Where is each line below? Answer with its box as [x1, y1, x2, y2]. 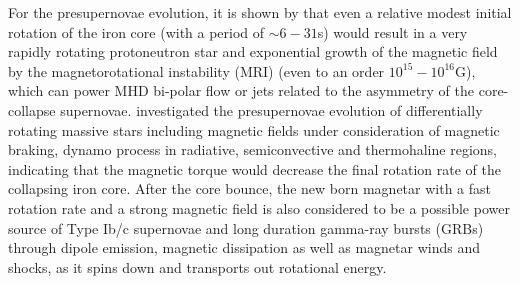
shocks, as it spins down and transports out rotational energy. [8, 256, 387, 277]
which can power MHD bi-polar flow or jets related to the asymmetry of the [8, 80, 475, 101]
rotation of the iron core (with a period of [8, 21, 265, 42]
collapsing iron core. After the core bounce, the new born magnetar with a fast [8, 178, 491, 199]
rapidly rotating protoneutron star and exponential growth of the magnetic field [8, 41, 498, 62]
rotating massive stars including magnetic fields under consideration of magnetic [8, 119, 500, 140]
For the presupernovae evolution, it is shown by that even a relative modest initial [8, 2, 512, 22]
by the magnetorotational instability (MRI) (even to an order [8, 60, 385, 81]
